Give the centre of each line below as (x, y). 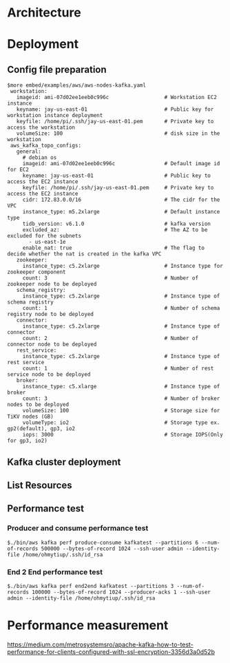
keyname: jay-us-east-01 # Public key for (115, 109)
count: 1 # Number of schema (121, 308)
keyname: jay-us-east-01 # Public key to (117, 176)
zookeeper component (37, 272)
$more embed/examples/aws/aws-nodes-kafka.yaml (77, 85)
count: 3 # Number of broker (121, 399)
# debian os (40, 158)
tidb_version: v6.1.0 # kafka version (117, 224)
